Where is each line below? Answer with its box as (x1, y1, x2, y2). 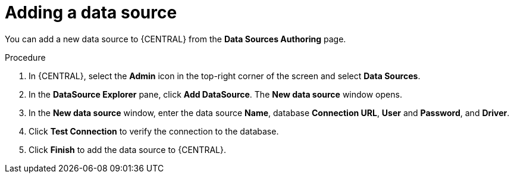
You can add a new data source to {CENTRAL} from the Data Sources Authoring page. (5, 33, 346, 44)
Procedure (5, 52, 46, 63)
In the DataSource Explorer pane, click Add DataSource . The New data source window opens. (29, 89, 402, 99)
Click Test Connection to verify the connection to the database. (29, 126, 279, 136)
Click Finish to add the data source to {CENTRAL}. (29, 144, 226, 155)
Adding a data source (5, 2, 177, 23)
